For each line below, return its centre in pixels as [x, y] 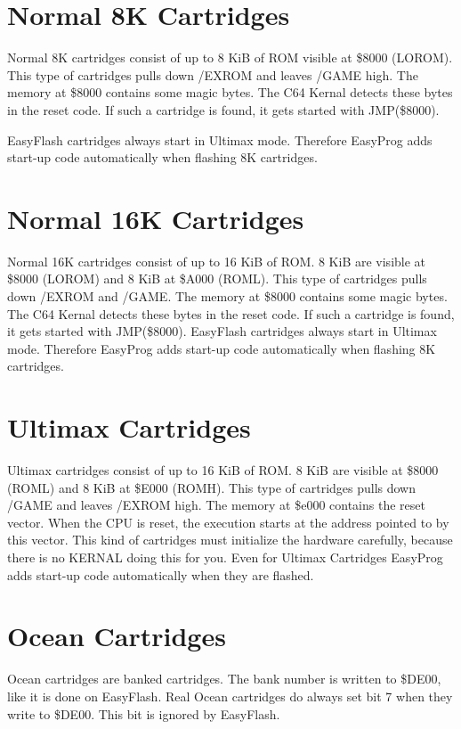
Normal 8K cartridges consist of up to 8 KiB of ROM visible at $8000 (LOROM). [230, 57]
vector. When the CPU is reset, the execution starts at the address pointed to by [228, 522]
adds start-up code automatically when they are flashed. [161, 574]
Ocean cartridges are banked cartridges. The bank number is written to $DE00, [224, 679]
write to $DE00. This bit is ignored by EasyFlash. [144, 713]
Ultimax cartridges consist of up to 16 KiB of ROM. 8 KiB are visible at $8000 [223, 470]
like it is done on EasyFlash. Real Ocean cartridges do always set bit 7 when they [230, 696]
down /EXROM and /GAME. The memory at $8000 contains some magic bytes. [227, 296]
